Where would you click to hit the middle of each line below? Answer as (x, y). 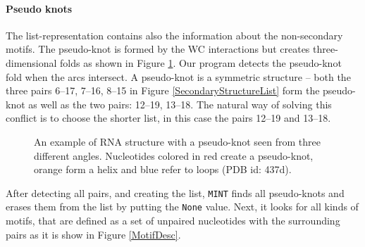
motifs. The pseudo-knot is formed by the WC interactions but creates (158, 49)
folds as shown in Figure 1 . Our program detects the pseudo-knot (201, 62)
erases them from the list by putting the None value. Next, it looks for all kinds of (182, 207)
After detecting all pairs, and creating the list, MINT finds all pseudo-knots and (175, 192)
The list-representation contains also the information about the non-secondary (174, 35)
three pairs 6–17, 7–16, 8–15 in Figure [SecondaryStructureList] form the (163, 90)
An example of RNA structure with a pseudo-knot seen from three (177, 141)
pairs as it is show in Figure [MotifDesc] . (93, 234)
